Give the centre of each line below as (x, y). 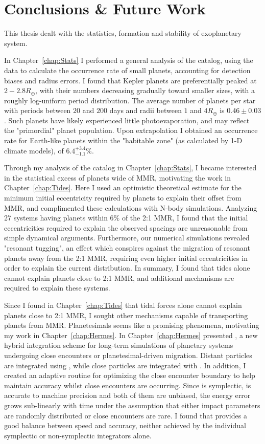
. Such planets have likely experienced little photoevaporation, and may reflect (127, 120)
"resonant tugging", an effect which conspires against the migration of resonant (127, 248)
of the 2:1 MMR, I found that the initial (185, 218)
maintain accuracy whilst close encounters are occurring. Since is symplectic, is (128, 385)
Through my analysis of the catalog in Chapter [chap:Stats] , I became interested (130, 168)
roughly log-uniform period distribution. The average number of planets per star (130, 100)
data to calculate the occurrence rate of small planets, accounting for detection (127, 70)
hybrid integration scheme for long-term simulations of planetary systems (119, 345)
